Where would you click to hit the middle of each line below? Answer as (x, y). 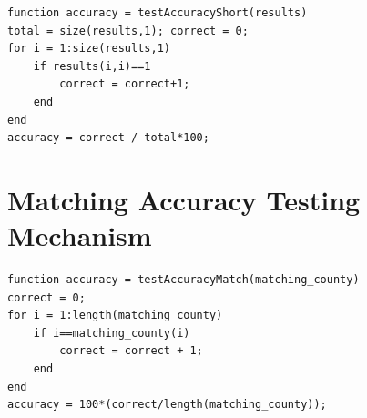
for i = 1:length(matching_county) (115, 316)
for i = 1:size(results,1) (89, 49)
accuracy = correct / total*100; (108, 138)
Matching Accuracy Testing (184, 199)
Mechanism (80, 235)
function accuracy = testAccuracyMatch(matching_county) (183, 280)
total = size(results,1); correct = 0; (128, 31)
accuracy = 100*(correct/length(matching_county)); (167, 405)
